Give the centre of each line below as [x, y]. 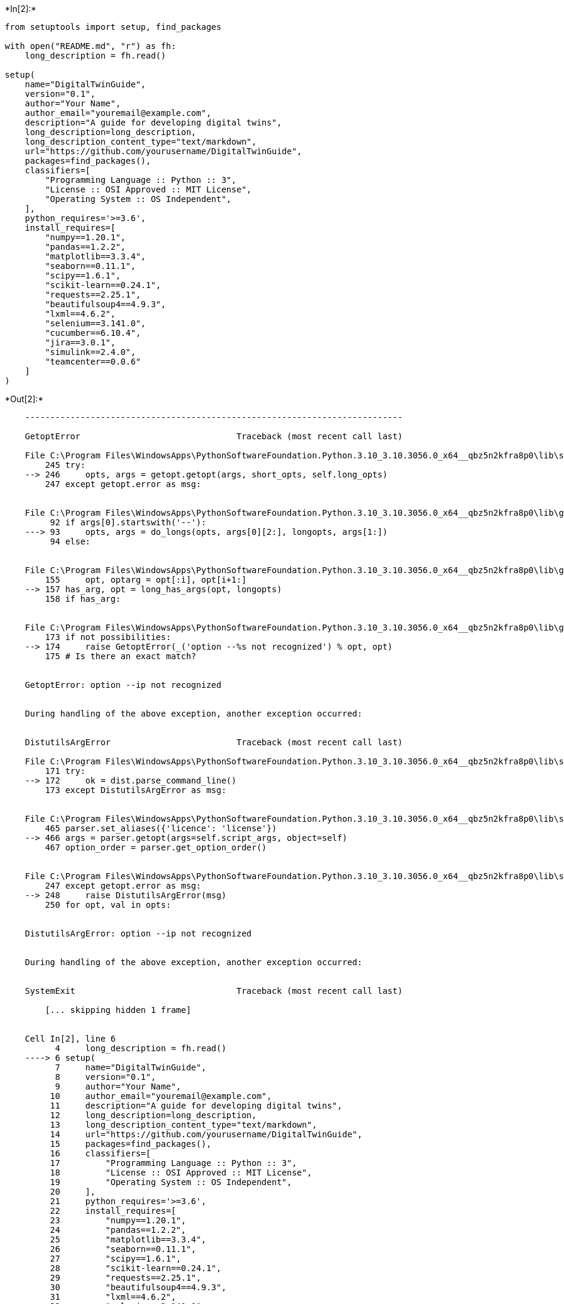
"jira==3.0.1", [80, 342]
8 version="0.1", [105, 1077]
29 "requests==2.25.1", [125, 1278]
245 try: [65, 465]
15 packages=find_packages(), [131, 1144]
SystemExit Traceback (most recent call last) [214, 991]
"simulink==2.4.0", [91, 352]
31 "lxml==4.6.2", [113, 1297]
